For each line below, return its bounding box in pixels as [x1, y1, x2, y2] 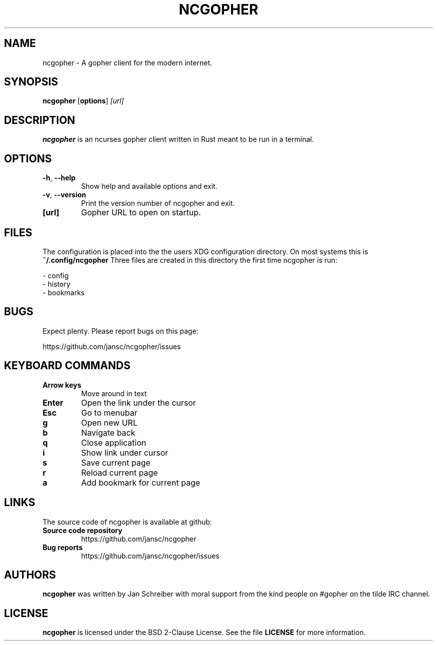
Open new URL [81, 417, 138, 428]
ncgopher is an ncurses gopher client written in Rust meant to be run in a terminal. [42, 135, 314, 144]
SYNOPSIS [4, 75, 58, 88]
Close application [81, 437, 146, 448]
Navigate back [81, 427, 136, 438]
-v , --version [42, 190, 86, 199]
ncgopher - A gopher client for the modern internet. [42, 58, 212, 67]
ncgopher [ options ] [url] [42, 96, 124, 105]
